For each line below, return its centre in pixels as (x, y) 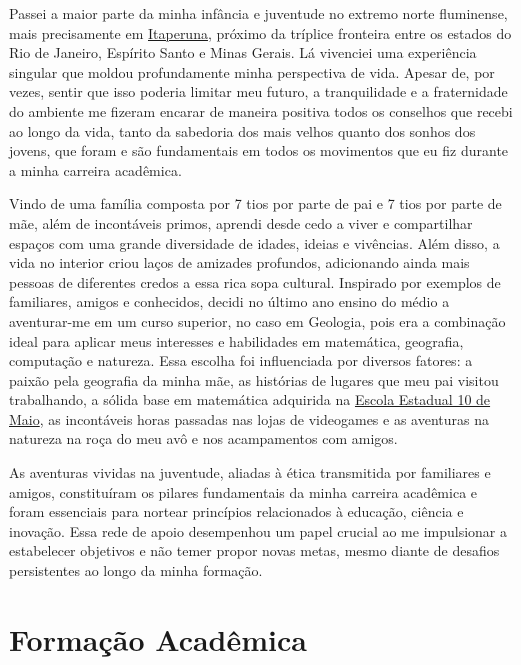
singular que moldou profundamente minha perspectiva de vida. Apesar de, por (252, 71)
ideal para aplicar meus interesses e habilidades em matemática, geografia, (236, 340)
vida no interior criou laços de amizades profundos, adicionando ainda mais (239, 262)
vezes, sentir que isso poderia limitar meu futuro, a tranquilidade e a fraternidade (258, 91)
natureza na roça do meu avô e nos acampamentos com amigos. (203, 438)
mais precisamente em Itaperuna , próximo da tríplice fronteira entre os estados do (260, 32)
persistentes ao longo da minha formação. (136, 570)
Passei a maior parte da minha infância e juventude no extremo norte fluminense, (258, 13)
